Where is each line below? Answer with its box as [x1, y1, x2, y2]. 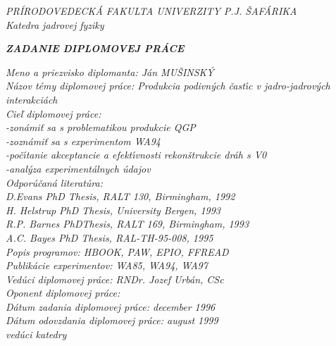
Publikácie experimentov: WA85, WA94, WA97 [6, 258, 208, 273]
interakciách [6, 92, 58, 106]
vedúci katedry [6, 327, 67, 342]
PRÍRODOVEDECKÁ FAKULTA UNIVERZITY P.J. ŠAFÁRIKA [6, 4, 297, 18]
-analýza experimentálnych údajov [6, 161, 151, 175]
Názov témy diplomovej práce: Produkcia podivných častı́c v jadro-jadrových [6, 78, 330, 93]
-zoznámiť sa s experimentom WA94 [6, 133, 161, 148]
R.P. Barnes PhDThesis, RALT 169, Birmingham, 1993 [6, 216, 249, 231]
